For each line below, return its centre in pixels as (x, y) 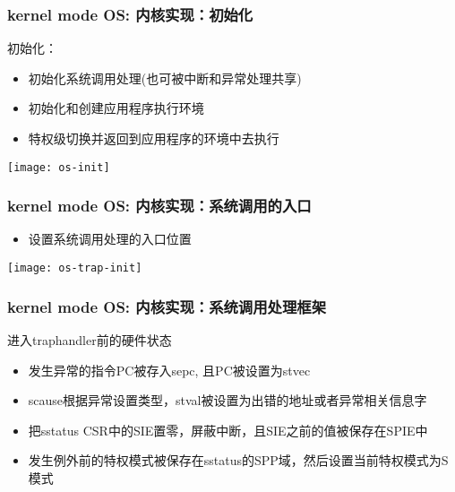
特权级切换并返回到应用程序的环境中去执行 (154, 138)
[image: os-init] (59, 167)
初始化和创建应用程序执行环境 (116, 108)
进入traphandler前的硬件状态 (90, 339)
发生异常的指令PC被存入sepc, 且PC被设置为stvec (169, 370)
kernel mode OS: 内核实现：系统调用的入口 (159, 206)
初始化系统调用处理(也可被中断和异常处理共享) (165, 78)
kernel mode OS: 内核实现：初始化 (130, 14)
